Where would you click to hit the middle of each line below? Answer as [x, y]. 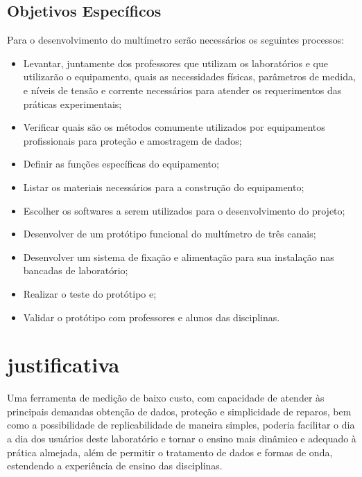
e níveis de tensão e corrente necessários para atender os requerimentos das [182, 90]
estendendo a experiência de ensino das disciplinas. [115, 466]
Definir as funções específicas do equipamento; [121, 164]
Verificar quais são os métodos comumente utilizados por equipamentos [174, 127]
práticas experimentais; [72, 103]
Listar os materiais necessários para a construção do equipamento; [164, 187]
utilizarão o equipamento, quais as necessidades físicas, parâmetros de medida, [189, 76]
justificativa [63, 364]
